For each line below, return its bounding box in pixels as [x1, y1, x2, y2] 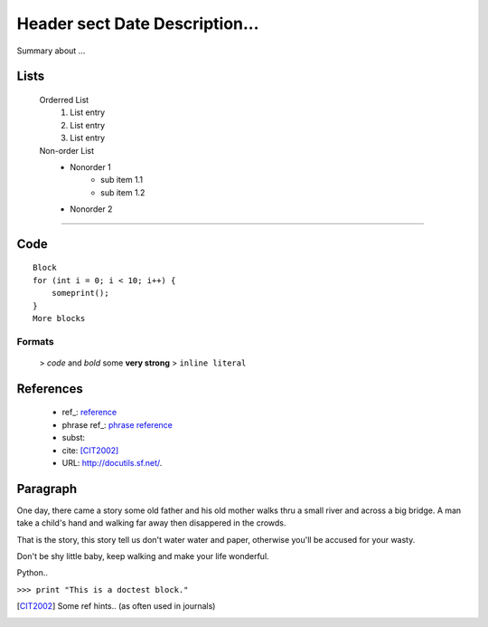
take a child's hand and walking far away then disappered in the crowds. [16, 518, 286, 528]
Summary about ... [16, 45, 86, 56]
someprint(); [51, 288, 109, 299]
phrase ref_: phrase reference [61, 419, 174, 430]
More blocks [33, 313, 86, 324]
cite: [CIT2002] [61, 444, 119, 456]
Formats [16, 335, 54, 347]
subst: [61, 432, 86, 443]
